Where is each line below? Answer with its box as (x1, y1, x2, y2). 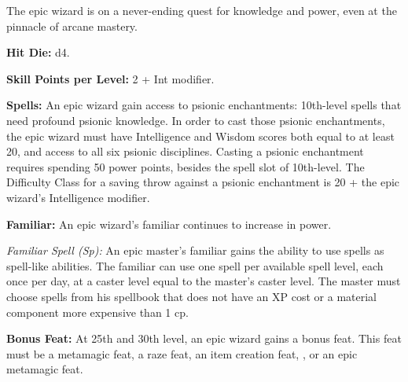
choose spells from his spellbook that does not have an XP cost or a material (6, 288, 377, 304)
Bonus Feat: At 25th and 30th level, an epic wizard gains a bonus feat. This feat (6, 330, 402, 347)
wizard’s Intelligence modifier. (6, 189, 150, 205)
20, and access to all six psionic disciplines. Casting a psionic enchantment (6, 143, 364, 160)
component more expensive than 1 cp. (6, 303, 189, 320)
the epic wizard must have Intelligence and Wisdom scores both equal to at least (6, 127, 395, 144)
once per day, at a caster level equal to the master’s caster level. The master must (6, 273, 401, 289)
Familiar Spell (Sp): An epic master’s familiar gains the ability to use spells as (6, 242, 384, 259)
